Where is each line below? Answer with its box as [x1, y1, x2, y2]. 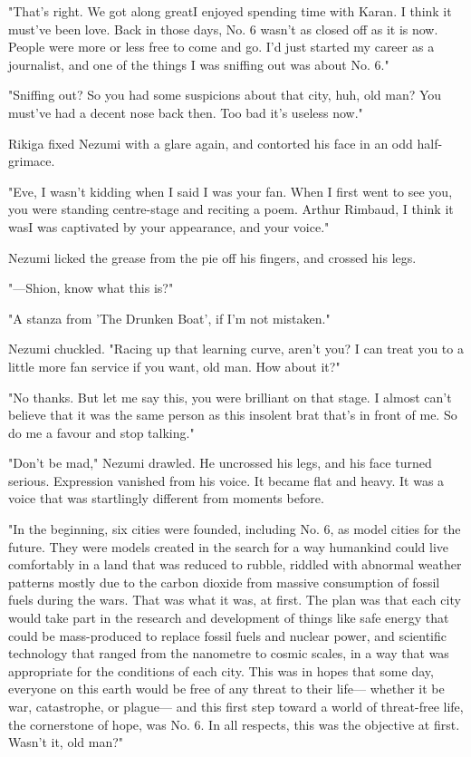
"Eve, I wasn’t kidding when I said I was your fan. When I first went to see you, [8, 181, 453, 200]
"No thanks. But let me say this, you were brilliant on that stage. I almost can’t [8, 387, 452, 406]
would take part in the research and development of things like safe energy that [8, 608, 449, 627]
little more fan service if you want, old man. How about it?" [8, 356, 341, 375]
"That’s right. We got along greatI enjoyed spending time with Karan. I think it [8, 2, 452, 20]
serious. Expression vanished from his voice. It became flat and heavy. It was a [8, 471, 445, 490]
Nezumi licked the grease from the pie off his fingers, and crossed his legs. [8, 247, 417, 267]
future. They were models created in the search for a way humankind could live [8, 537, 449, 556]
